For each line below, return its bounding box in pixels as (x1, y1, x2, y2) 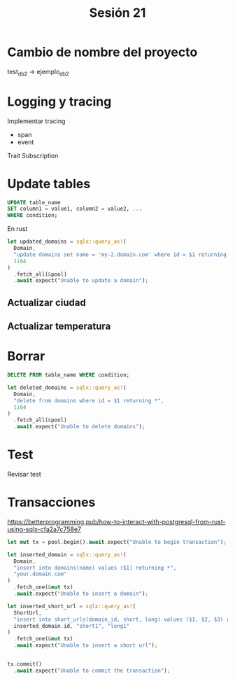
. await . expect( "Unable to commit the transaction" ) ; (13, 667, 171, 674)
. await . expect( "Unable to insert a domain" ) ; (13, 590, 149, 598)
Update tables (7, 176, 91, 192)
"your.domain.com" (13, 570, 68, 578)
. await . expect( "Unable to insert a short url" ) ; (13, 642, 158, 649)
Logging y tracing (7, 93, 112, 109)
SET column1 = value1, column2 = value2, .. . (7, 205, 142, 213)
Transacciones (7, 495, 96, 510)
